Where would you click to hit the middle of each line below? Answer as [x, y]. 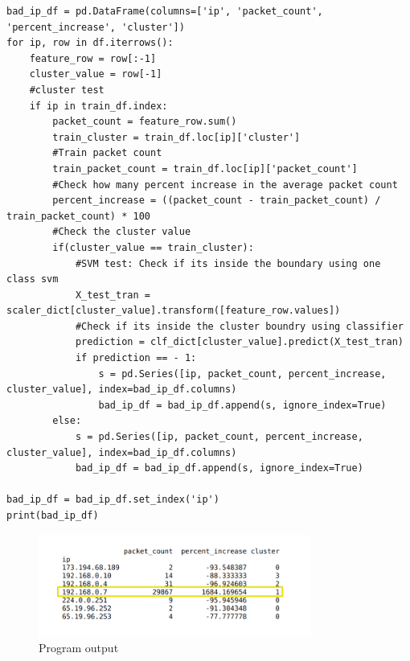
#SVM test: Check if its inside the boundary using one [228, 263]
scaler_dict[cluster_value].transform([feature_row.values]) [174, 311]
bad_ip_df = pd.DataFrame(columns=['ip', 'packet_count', [165, 11]
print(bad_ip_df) [53, 515]
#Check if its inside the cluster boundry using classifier [239, 326]
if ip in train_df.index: [98, 106]
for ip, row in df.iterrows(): [90, 43]
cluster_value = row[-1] [96, 74]
